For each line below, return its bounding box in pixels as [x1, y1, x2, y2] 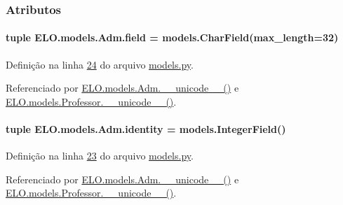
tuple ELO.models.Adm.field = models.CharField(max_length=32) [6, 30, 339, 45]
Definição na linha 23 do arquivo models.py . [6, 148, 194, 163]
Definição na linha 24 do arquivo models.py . [6, 57, 194, 71]
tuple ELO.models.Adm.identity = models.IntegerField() [6, 122, 286, 136]
